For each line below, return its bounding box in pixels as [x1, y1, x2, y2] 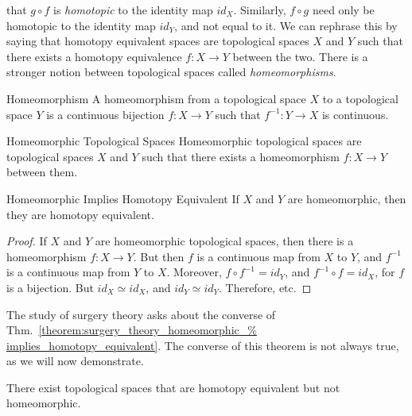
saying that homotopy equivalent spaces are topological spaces [6, 33, 309, 49]
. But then [133, 248, 185, 264]
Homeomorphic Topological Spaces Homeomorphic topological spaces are [6, 133, 362, 149]
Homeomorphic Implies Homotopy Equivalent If [6, 190, 239, 206]
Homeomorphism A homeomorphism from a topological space [6, 90, 306, 106]
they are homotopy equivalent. [6, 206, 154, 222]
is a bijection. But [6, 279, 94, 295]
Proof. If [6, 233, 47, 249]
